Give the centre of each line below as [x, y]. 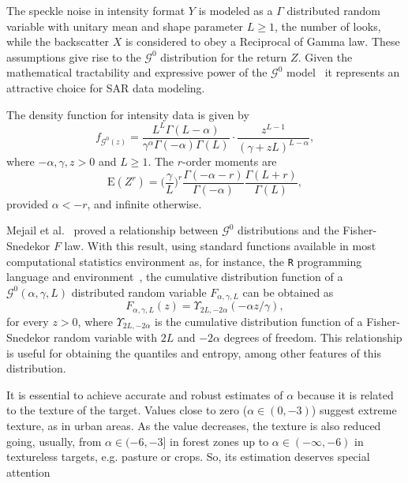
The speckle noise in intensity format [96, 10]
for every [28, 321]
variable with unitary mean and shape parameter [125, 26]
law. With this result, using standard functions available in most [220, 245]
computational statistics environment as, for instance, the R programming [184, 261]
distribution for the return [224, 56]
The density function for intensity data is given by [128, 114]
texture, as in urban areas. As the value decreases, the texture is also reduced [194, 426]
